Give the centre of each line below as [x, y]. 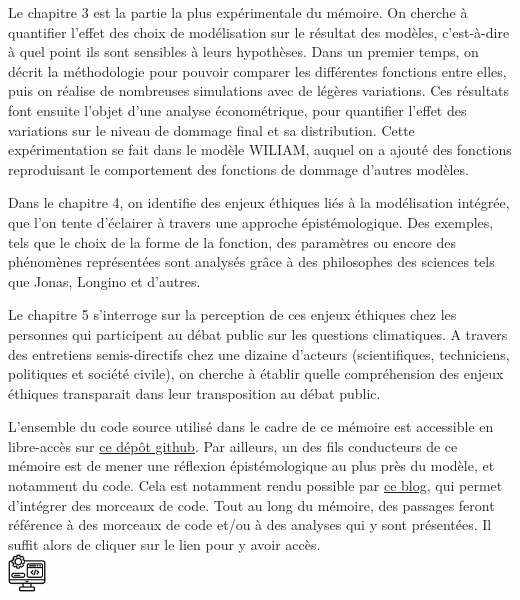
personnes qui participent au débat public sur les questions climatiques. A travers [258, 333]
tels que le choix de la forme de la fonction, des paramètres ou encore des [232, 241]
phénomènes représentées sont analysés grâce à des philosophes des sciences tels [251, 261]
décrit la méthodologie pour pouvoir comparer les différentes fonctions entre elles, [257, 70]
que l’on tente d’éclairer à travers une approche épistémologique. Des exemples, [251, 221]
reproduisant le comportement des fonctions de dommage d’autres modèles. [238, 168]
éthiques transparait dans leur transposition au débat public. [194, 392]
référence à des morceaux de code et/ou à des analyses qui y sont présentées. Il [250, 524]
